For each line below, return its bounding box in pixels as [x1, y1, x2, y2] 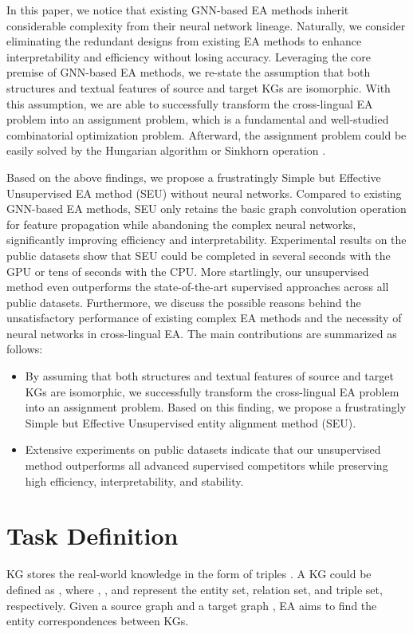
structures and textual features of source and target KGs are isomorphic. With [6, 79, 391, 96]
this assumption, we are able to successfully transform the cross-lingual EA [6, 95, 373, 112]
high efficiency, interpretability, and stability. [25, 472, 244, 489]
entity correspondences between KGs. [6, 612, 189, 629]
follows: [6, 341, 43, 357]
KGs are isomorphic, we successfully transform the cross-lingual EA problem [25, 383, 399, 400]
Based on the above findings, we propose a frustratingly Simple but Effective [6, 168, 381, 185]
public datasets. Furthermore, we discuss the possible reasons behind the [6, 293, 361, 310]
